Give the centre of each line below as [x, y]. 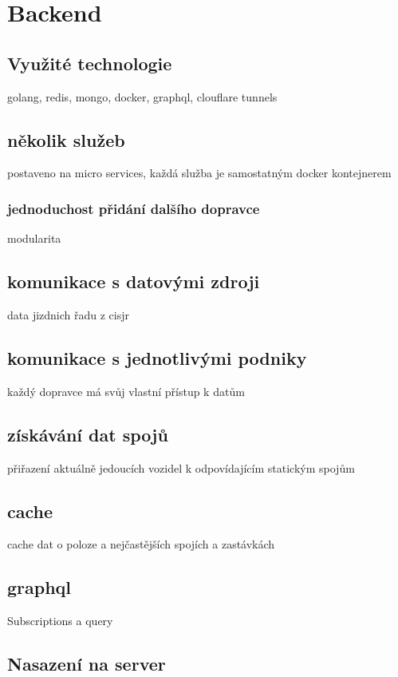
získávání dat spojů [88, 434]
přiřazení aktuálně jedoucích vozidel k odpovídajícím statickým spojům [181, 467]
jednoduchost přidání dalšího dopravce [134, 208]
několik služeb [66, 139]
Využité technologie [90, 63]
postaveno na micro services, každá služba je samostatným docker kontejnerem [199, 173]
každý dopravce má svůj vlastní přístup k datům [126, 391]
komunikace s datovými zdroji [134, 281]
